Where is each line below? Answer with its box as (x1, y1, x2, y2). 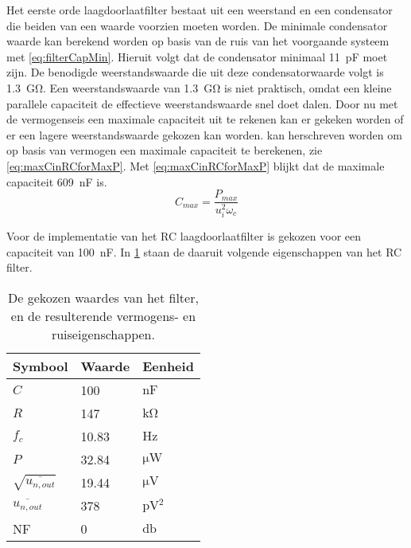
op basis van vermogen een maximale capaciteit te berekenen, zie (6, 142, 323, 159)
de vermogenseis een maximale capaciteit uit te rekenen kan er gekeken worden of (6, 111, 404, 127)
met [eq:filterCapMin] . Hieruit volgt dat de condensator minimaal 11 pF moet (6, 48, 388, 65)
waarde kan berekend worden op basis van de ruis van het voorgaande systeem (6, 33, 390, 49)
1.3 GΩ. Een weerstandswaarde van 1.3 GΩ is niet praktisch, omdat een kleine (6, 79, 392, 96)
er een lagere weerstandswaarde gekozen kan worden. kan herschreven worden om (6, 126, 402, 143)
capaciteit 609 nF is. (6, 173, 107, 190)
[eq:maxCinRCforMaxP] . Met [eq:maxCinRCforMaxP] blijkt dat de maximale (6, 157, 385, 174)
